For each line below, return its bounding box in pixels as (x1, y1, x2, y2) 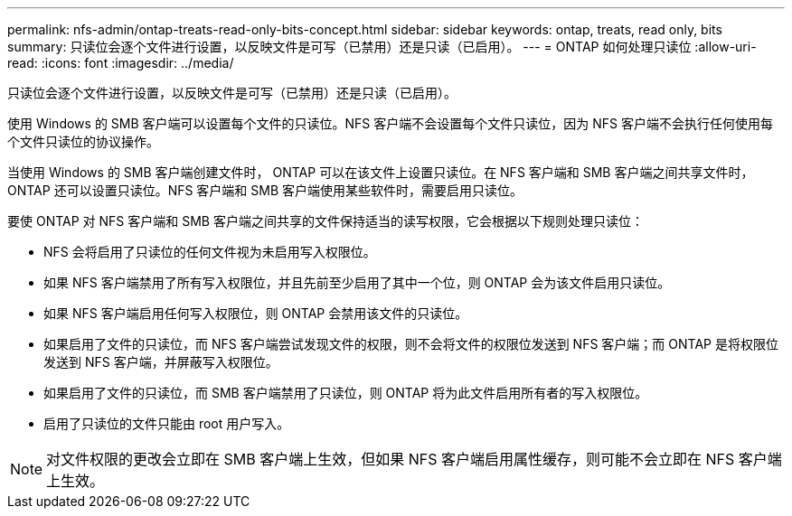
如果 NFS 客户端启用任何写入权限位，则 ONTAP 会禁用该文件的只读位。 (43, 305, 468, 321)
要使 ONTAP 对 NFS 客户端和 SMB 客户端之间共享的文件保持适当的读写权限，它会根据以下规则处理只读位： (7, 213, 644, 229)
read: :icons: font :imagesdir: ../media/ (7, 55, 234, 70)
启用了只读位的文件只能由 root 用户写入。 (43, 416, 290, 431)
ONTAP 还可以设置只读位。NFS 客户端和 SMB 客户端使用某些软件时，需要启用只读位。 (7, 183, 523, 198)
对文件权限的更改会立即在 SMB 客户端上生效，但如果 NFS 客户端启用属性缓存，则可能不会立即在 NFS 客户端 (46, 450, 782, 468)
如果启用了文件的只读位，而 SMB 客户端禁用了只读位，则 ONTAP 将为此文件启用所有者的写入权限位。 (43, 385, 648, 400)
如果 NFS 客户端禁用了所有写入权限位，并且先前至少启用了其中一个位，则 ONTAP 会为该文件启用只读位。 (43, 275, 671, 290)
